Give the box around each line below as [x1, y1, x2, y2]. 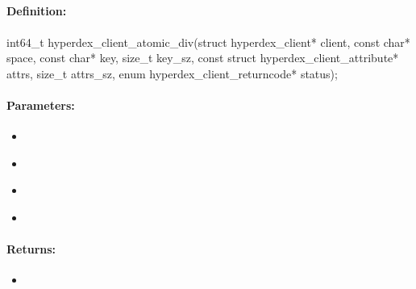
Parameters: [6, 96, 75, 113]
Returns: [6, 241, 56, 258]
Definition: [6, 2, 67, 19]
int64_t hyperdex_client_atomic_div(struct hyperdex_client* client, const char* [6, 33, 410, 50]
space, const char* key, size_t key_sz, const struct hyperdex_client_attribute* [6, 49, 399, 66]
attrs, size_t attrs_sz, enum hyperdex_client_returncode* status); [6, 65, 338, 82]
